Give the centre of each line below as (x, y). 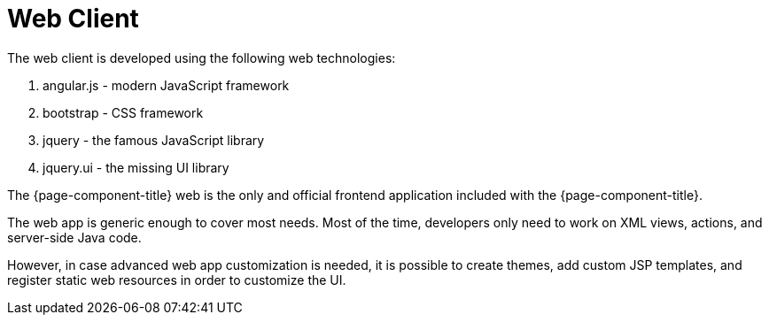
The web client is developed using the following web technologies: (202, 57)
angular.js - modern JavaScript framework (166, 85)
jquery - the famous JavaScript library (154, 140)
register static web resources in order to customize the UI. (177, 280)
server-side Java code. (74, 237)
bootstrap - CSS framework (123, 112)
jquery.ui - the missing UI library (136, 167)
